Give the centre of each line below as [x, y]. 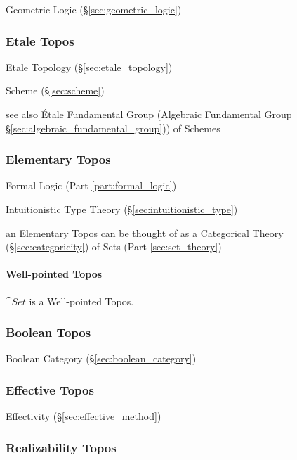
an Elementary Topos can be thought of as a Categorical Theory [145, 232]
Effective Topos [50, 389]
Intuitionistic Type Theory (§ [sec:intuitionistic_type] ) [122, 209]
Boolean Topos [48, 332]
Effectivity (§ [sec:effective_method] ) [84, 416]
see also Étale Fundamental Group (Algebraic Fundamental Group [149, 114]
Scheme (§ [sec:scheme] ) [55, 90]
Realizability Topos [61, 447]
